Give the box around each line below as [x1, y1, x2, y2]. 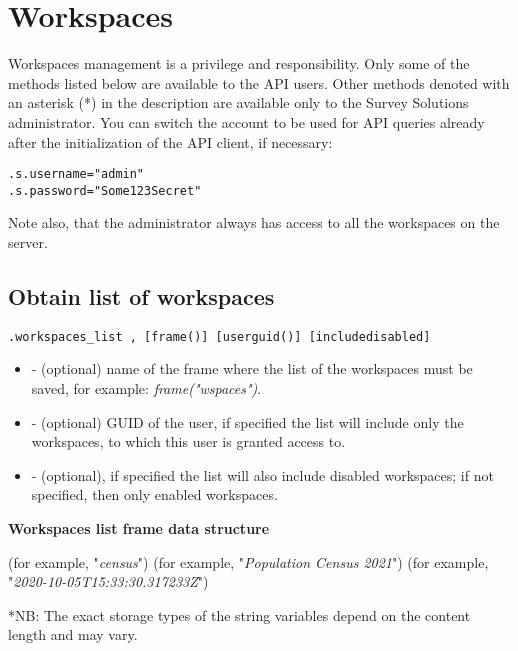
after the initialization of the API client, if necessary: [8, 131, 333, 152]
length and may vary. [8, 624, 138, 645]
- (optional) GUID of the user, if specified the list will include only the [31, 411, 464, 432]
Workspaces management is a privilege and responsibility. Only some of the [8, 53, 470, 74]
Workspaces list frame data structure [8, 518, 270, 539]
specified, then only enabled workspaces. [31, 484, 278, 505]
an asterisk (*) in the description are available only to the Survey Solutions [8, 92, 469, 113]
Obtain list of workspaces [8, 280, 275, 311]
